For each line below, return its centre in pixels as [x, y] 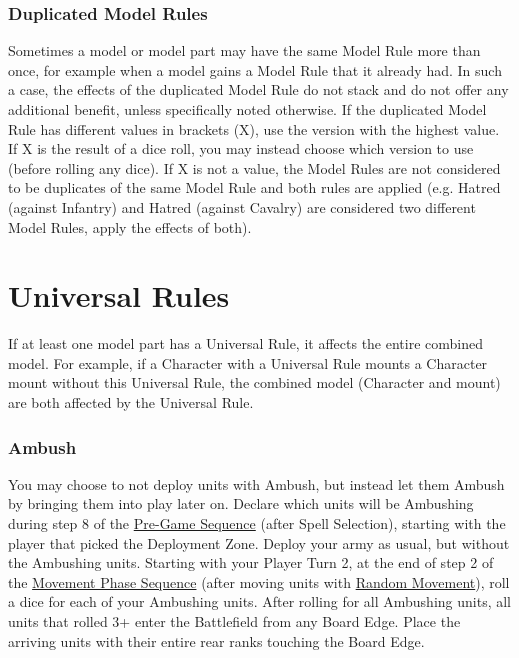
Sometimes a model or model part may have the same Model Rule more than [244, 50]
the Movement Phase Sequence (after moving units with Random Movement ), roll [259, 581]
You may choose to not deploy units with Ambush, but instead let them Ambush [256, 483]
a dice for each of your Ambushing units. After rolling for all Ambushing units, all [260, 601]
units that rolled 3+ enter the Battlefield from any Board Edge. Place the [234, 621]
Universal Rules [119, 295]
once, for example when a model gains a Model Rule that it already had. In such [255, 69]
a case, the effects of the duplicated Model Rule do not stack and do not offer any [258, 89]
